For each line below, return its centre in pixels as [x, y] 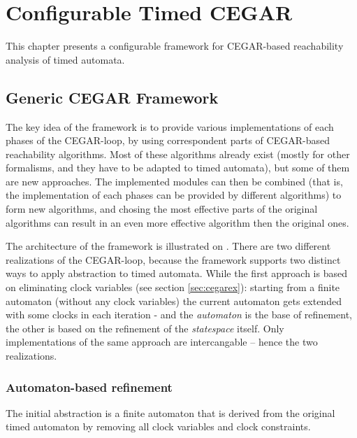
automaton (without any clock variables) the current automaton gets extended [174, 301]
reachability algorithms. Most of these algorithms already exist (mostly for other [178, 154]
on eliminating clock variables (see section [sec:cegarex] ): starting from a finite [173, 287]
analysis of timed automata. [65, 59]
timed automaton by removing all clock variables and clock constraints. [158, 426]
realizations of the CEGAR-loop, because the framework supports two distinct [173, 259]
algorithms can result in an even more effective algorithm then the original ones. [177, 222]
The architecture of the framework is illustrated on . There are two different [168, 246]
